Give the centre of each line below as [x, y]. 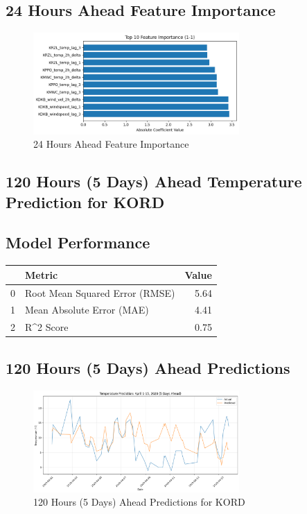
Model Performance [78, 242]
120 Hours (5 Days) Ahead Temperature [154, 181]
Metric [42, 274]
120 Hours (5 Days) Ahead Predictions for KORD [139, 502]
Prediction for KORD [85, 202]
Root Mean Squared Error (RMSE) [100, 292]
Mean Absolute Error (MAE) [87, 310]
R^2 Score [47, 327]
